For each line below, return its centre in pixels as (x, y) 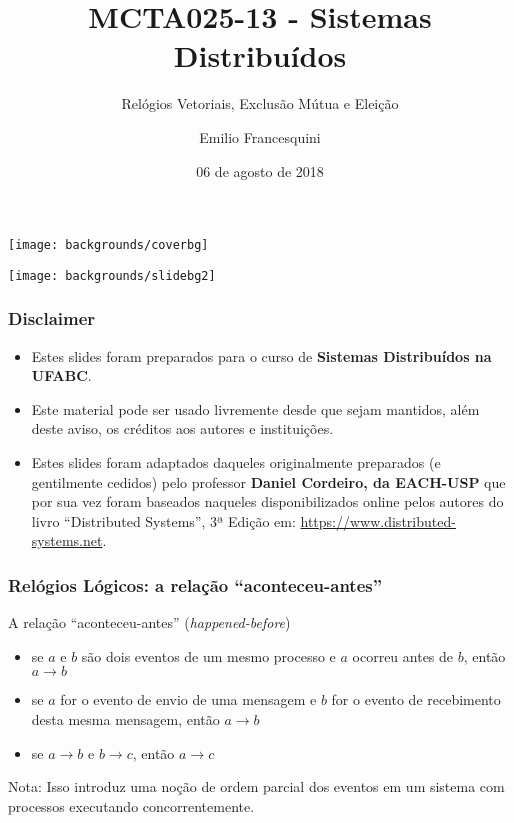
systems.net (67, 540)
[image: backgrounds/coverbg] (108, 245)
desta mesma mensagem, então (125, 718)
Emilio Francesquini (260, 136)
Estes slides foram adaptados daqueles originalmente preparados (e (236, 462)
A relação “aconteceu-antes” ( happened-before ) (149, 622)
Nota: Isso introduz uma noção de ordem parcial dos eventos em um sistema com (256, 786)
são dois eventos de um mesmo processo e (208, 655)
